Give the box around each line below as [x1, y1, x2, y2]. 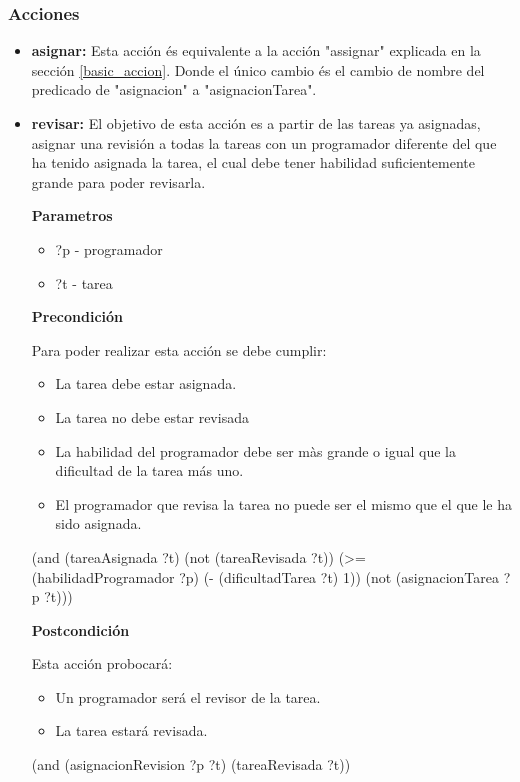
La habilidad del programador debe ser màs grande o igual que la [55, 440, 456, 461]
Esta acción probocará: [31, 653, 173, 674]
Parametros [31, 205, 113, 226]
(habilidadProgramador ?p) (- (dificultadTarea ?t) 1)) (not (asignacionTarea [31, 566, 500, 587]
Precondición [31, 306, 123, 327]
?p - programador [55, 238, 163, 259]
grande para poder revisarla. [31, 171, 206, 192]
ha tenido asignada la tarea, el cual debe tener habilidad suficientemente [31, 152, 475, 173]
